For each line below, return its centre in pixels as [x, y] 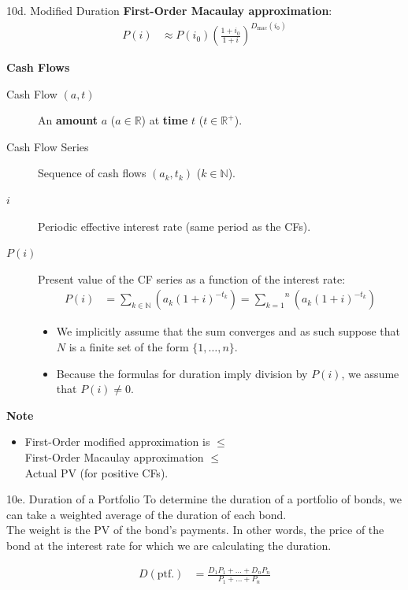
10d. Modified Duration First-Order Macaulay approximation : [169, 10]
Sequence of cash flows [92, 173]
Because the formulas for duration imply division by [182, 373]
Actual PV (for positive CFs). [96, 472]
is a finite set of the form [129, 347]
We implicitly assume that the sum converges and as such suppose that [228, 331]
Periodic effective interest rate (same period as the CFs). [174, 226]
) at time [165, 120]
